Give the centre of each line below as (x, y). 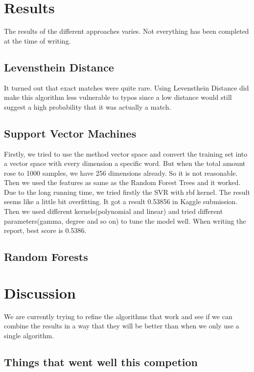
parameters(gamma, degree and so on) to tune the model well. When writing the (125, 221)
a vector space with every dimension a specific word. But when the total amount (125, 163)
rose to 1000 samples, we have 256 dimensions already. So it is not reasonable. (121, 173)
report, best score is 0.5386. (45, 230)
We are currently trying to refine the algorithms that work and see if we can (118, 316)
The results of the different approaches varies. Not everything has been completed (127, 31)
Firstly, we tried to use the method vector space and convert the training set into (126, 153)
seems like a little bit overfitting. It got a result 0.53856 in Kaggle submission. (121, 201)
